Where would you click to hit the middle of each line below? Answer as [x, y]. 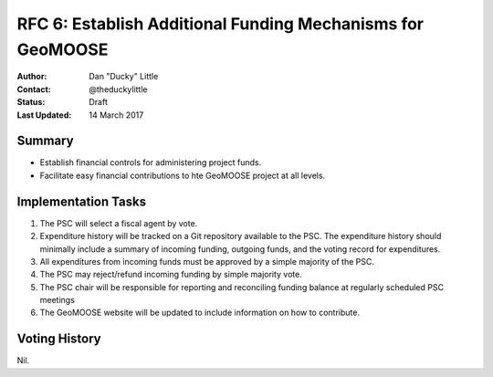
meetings [57, 300]
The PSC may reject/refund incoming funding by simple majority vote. [171, 275]
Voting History [59, 339]
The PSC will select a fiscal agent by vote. [119, 223]
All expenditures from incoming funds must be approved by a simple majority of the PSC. [207, 261]
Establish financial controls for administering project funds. [151, 162]
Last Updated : [44, 115]
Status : [31, 102]
